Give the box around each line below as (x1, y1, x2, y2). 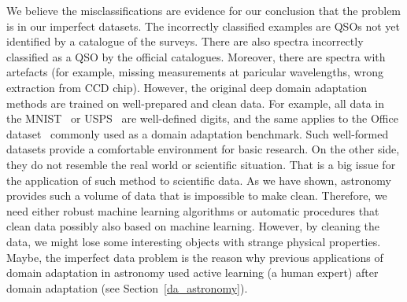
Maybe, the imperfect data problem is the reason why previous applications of (6, 249, 383, 265)
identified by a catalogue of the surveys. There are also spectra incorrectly (6, 33, 364, 50)
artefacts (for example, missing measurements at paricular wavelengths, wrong (6, 64, 383, 80)
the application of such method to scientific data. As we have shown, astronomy (6, 171, 391, 188)
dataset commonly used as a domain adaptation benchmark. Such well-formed (6, 125, 389, 142)
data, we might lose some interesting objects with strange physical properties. (6, 233, 381, 249)
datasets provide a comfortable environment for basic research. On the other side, (6, 141, 400, 157)
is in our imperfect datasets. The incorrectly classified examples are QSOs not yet (6, 17, 401, 34)
